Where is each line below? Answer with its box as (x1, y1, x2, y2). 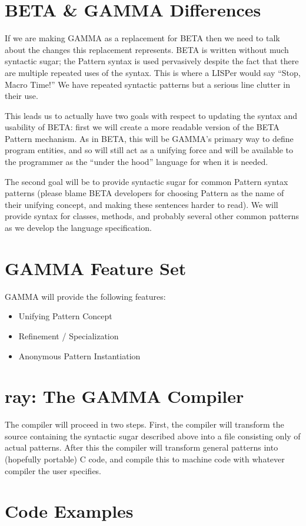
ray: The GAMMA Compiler (5, 384, 244, 408)
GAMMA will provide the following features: (5, 290, 166, 302)
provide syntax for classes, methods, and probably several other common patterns (5, 210, 300, 222)
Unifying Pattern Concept (18, 310, 112, 322)
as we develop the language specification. (5, 221, 152, 234)
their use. (5, 90, 38, 102)
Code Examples (5, 499, 134, 523)
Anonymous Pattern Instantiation (18, 349, 141, 362)
